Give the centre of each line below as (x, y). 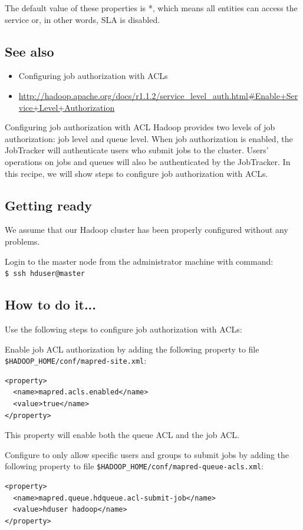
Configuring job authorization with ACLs (93, 76)
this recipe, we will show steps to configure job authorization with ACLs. (136, 173)
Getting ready (48, 205)
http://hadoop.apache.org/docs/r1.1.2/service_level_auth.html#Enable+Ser (158, 95)
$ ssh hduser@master (45, 274)
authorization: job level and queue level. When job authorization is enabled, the (149, 138)
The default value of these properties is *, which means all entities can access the (151, 8)
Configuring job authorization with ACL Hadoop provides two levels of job (140, 127)
